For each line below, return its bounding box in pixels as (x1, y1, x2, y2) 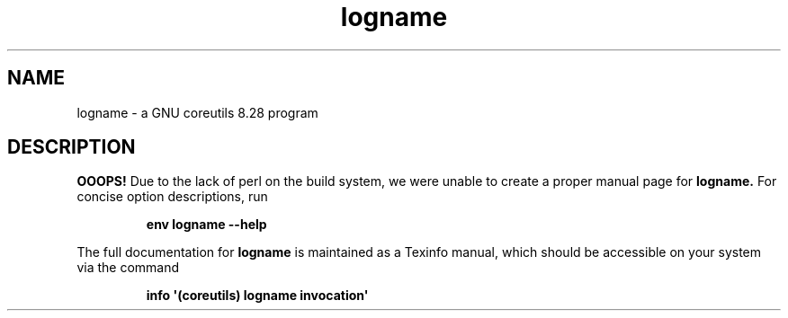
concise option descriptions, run (76, 189, 268, 205)
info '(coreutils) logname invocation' (146, 287, 369, 304)
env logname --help (146, 216, 267, 233)
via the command (76, 260, 180, 276)
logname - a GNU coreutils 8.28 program (76, 104, 318, 120)
